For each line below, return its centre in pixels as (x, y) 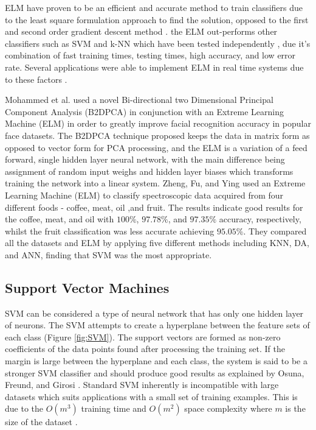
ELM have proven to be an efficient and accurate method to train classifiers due (154, 7)
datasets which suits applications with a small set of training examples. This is (151, 396)
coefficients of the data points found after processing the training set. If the (145, 349)
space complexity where (228, 408)
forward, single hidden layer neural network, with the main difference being (145, 159)
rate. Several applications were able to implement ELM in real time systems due (154, 67)
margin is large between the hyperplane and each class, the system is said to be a (156, 361)
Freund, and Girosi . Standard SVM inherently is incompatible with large (142, 385)
